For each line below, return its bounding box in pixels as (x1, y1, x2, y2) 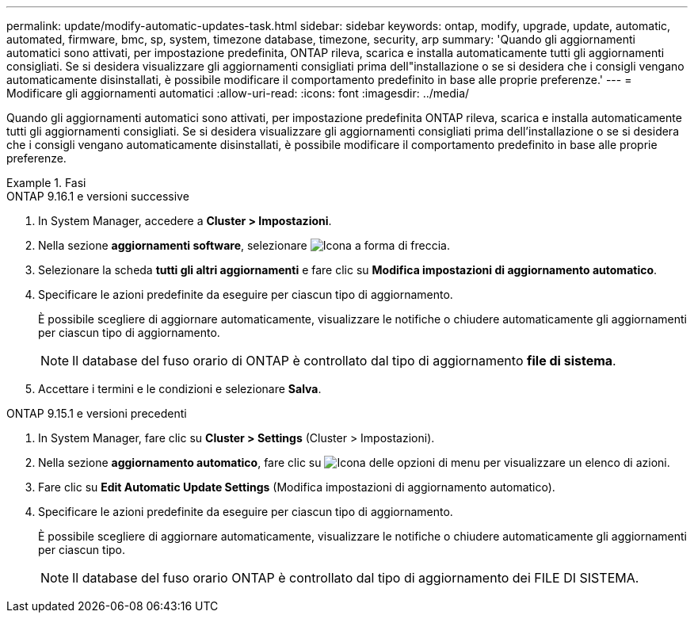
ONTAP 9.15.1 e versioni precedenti (6, 407, 187, 420)
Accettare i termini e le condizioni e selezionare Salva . (38, 382, 322, 395)
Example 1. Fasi (6, 176, 86, 189)
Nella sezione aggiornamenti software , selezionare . (38, 239, 450, 252)
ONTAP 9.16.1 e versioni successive (6, 189, 189, 203)
